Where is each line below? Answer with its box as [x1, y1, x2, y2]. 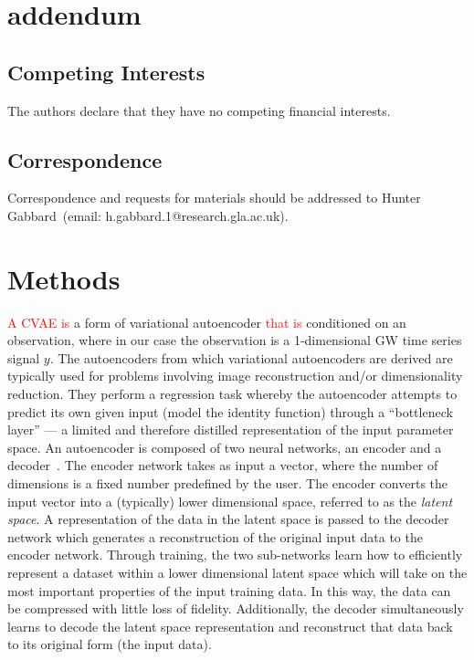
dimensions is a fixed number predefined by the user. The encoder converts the [7, 474, 448, 493]
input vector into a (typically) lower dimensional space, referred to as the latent [7, 491, 453, 510]
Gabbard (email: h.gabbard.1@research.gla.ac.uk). [7, 205, 289, 225]
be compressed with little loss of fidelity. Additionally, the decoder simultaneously [7, 599, 464, 618]
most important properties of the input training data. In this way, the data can [7, 581, 451, 600]
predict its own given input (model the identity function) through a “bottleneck [7, 402, 453, 421]
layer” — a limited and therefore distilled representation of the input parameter [7, 420, 454, 439]
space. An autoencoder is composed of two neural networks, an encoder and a [7, 437, 442, 456]
